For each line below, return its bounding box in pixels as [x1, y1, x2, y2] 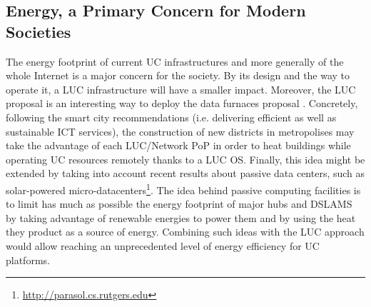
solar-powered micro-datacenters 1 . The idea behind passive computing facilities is [6, 180, 361, 197]
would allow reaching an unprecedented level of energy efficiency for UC [6, 238, 320, 253]
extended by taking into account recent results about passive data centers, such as [6, 166, 365, 181]
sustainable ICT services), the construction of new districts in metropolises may [6, 124, 355, 139]
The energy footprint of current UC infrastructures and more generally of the [6, 54, 344, 69]
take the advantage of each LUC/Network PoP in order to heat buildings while [6, 138, 351, 153]
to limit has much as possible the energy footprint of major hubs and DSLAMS [6, 196, 352, 211]
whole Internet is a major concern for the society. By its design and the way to [6, 68, 350, 83]
